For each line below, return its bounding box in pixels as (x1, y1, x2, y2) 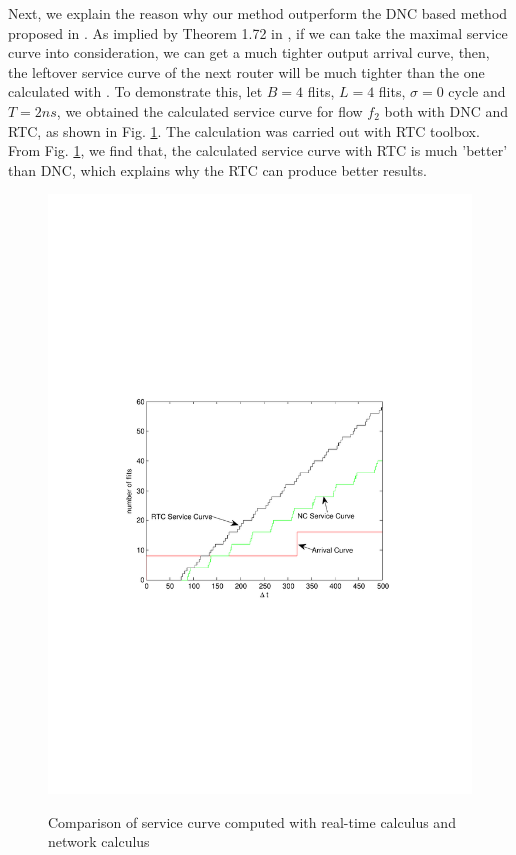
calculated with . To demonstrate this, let (8, 81, 263, 102)
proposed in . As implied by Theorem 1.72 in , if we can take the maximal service (8, 22, 508, 43)
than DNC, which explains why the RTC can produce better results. (8, 159, 427, 180)
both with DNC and (384, 100, 509, 121)
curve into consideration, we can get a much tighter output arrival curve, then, (8, 42, 490, 63)
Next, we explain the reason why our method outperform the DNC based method (8, 3, 508, 23)
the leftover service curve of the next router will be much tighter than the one (8, 61, 485, 82)
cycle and (448, 81, 506, 102)
